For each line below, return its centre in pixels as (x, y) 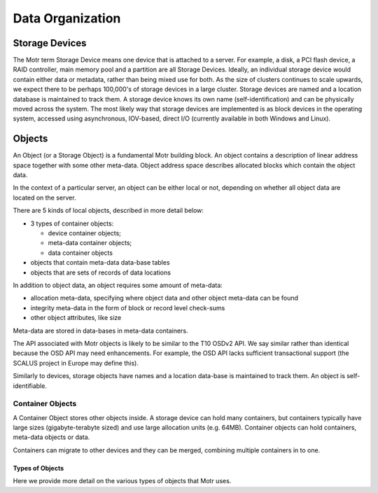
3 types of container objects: (72, 223)
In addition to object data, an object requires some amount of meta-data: (118, 285)
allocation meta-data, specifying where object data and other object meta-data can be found (164, 298)
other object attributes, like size (76, 318)
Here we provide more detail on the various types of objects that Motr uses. (122, 481)
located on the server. (44, 197)
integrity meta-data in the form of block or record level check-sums (128, 307)
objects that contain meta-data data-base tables (100, 263)
